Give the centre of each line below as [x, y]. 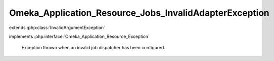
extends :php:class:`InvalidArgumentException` [57, 28]
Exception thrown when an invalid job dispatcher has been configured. [93, 48]
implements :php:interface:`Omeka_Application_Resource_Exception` [79, 36]
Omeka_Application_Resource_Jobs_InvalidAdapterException [139, 13]
